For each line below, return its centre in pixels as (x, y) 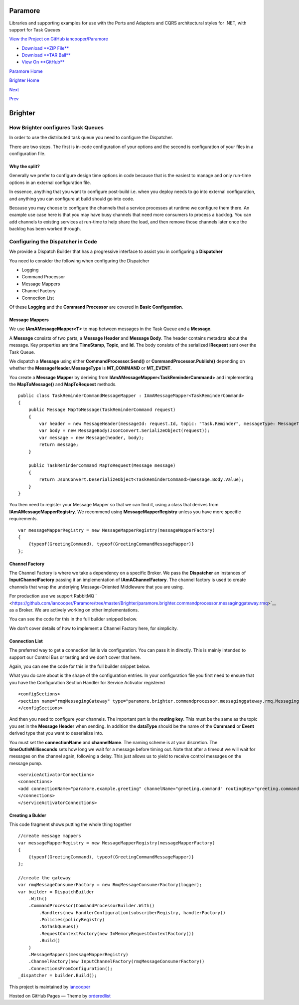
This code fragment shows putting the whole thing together (70, 824)
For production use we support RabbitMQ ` (53, 596)
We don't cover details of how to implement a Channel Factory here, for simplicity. (93, 628)
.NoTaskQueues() (59, 927)
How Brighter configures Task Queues (57, 127)
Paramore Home (26, 71)
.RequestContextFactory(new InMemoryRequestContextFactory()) (117, 933)
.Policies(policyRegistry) (72, 920)
